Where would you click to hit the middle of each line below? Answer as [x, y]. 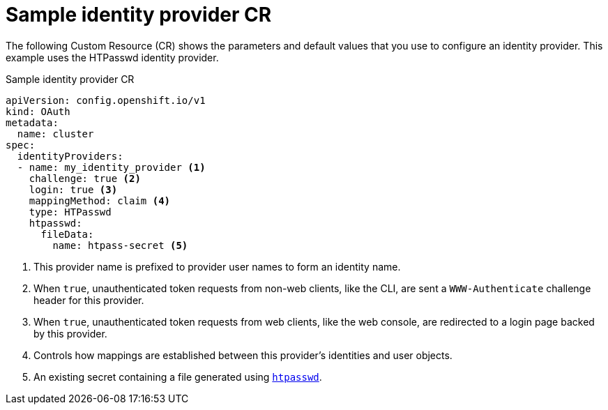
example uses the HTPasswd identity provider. [112, 57]
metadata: [32, 122]
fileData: [67, 234]
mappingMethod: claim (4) [100, 200]
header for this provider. [89, 300]
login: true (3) [73, 189]
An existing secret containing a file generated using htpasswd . [178, 377]
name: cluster [55, 134]
